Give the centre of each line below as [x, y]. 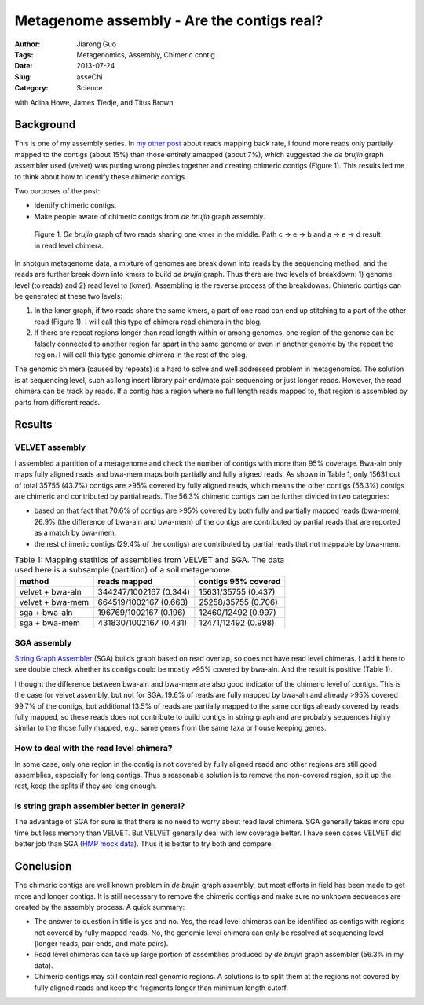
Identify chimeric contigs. [75, 205]
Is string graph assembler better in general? [100, 806]
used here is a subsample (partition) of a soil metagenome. [124, 570]
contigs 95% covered [240, 582]
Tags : [24, 54]
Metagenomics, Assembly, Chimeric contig [146, 54]
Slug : [24, 77]
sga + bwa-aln [46, 613]
